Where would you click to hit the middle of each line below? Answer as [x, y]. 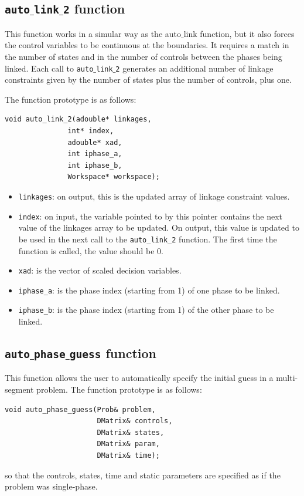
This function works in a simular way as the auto [93, 33]
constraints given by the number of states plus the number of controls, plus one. [148, 80]
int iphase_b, [95, 165]
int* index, [91, 131]
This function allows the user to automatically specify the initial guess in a [139, 378]
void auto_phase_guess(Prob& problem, [80, 409]
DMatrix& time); [128, 456]
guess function [113, 353]
